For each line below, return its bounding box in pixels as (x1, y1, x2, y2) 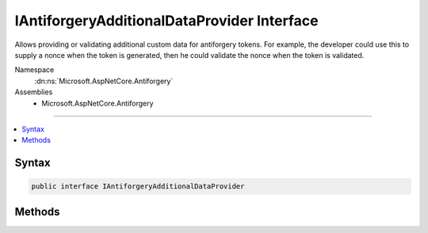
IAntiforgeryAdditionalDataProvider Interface (14, 12, 319, 29)
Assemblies (14, 87, 53, 97)
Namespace (14, 65, 55, 74)
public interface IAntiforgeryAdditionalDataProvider (31, 182, 245, 191)
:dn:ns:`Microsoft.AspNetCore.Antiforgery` (34, 76, 174, 86)
